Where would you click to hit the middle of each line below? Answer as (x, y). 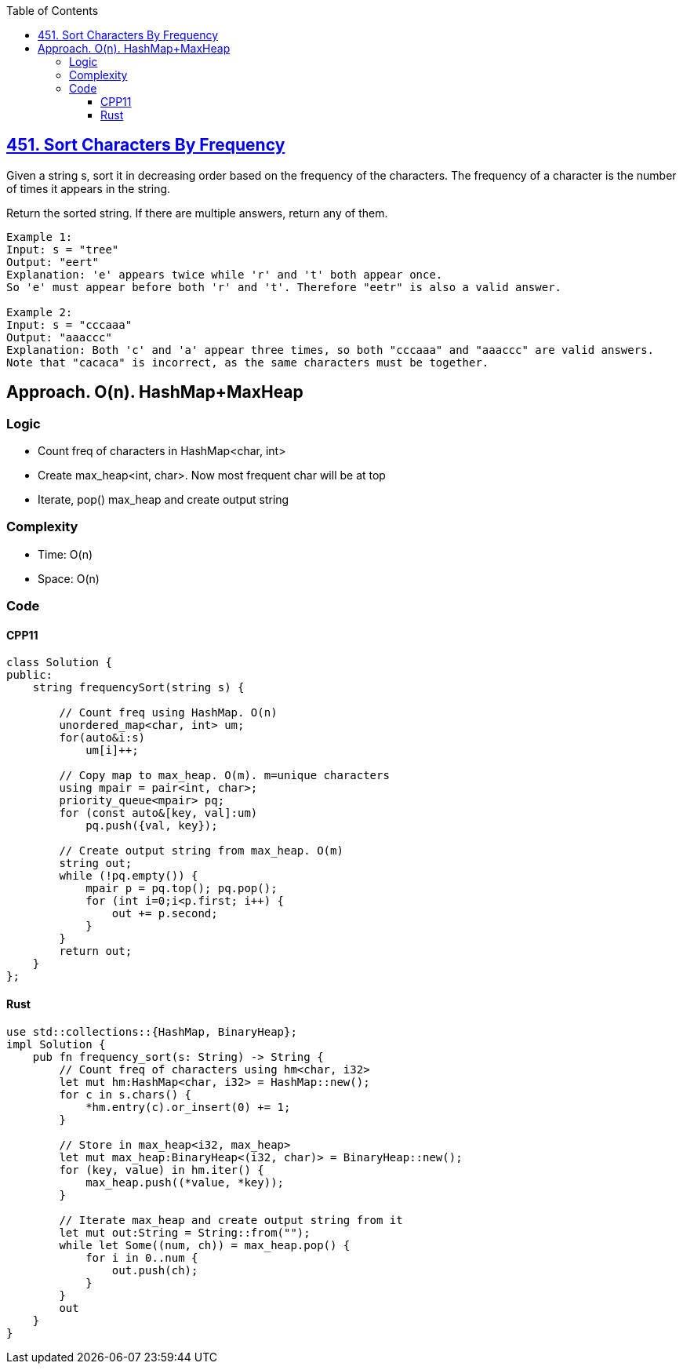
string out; (96, 864)
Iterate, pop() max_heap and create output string (163, 500)
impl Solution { (56, 1044)
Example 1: (40, 237)
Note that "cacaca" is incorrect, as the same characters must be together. (248, 362)
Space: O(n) (69, 578)
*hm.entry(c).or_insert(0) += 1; (188, 1107)
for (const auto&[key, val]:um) (158, 813)
